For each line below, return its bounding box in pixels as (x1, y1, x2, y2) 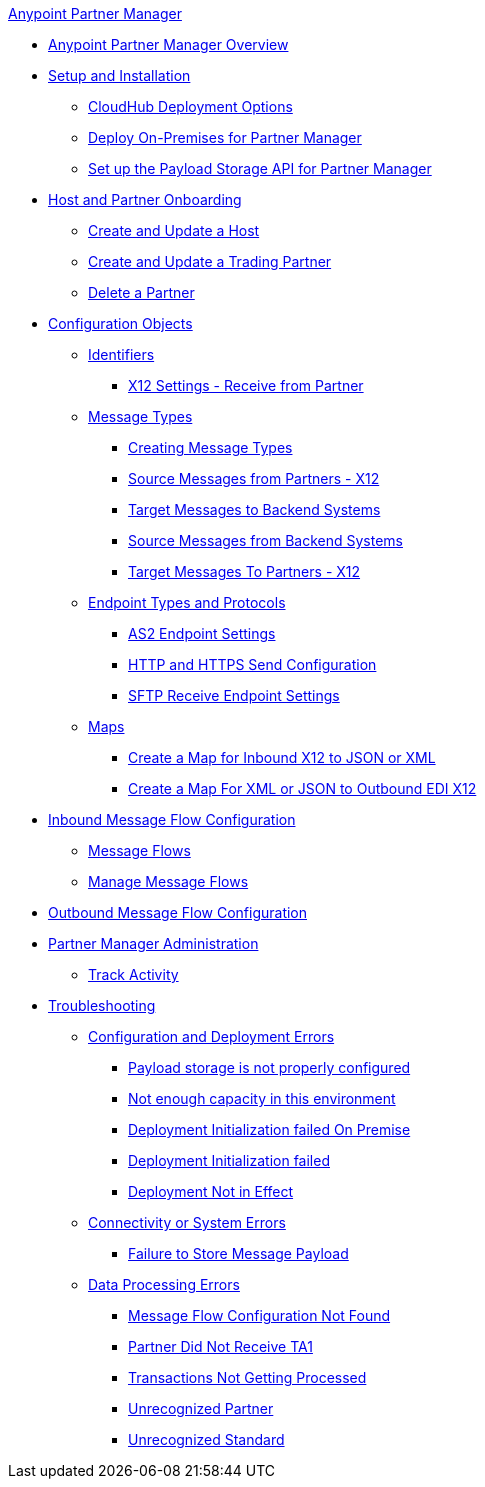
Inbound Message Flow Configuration (48, 811, 296, 828)
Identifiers (88, 346, 155, 363)
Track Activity (88, 966, 179, 983)
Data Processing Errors (88, 1276, 240, 1293)
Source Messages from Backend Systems (128, 532, 403, 549)
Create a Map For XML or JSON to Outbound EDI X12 (128, 780, 477, 797)
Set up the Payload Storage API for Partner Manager (88, 160, 432, 177)
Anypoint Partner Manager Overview (48, 36, 289, 53)
